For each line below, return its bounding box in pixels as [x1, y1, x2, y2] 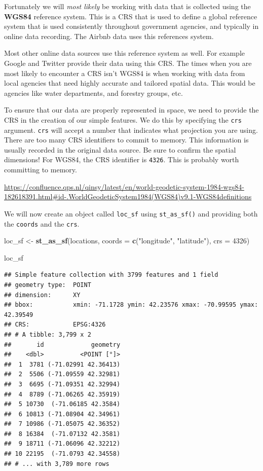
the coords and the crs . [4, 218, 80, 229]
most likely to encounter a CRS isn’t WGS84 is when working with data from [4, 67, 245, 78]
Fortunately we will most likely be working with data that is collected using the [4, 1, 251, 11]
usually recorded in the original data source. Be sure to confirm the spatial [4, 144, 236, 155]
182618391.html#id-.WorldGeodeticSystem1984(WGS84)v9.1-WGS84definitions [4, 191, 252, 202]
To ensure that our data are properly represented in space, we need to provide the [4, 104, 259, 115]
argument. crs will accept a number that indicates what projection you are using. [4, 124, 258, 135]
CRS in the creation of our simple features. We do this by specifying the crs [4, 114, 242, 125]
